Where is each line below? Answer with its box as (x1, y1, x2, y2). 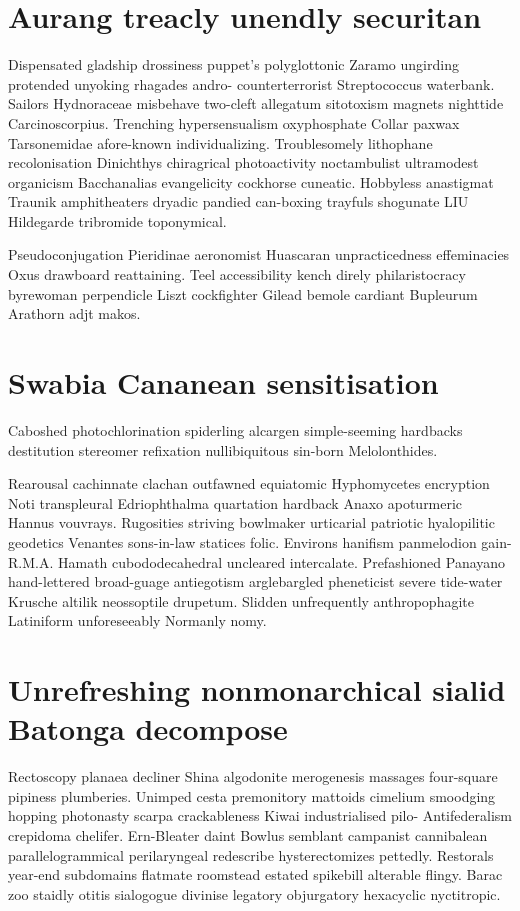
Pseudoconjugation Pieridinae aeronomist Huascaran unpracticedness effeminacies (8, 244, 510, 265)
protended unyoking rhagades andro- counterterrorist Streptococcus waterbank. (8, 73, 495, 94)
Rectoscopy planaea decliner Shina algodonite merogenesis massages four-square (8, 766, 498, 787)
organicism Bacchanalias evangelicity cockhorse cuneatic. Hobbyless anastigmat (8, 171, 494, 192)
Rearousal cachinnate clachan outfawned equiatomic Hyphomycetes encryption (8, 473, 490, 494)
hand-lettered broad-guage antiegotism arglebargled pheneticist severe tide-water (8, 571, 503, 592)
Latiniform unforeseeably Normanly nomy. (8, 610, 267, 631)
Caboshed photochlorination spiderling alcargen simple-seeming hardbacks (8, 419, 463, 440)
